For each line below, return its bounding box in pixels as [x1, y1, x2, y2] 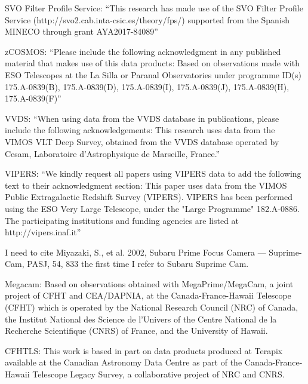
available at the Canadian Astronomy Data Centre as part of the [5, 356, 242, 368]
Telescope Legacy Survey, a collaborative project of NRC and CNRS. [32, 368, 285, 380]
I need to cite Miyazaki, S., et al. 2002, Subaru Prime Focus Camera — [5, 245, 266, 258]
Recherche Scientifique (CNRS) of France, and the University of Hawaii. [5, 324, 268, 337]
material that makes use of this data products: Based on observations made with [5, 57, 300, 69]
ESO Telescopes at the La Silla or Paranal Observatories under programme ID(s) [5, 68, 301, 81]
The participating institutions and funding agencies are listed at [5, 214, 239, 226]
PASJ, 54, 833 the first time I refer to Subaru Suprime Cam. [27, 257, 249, 270]
